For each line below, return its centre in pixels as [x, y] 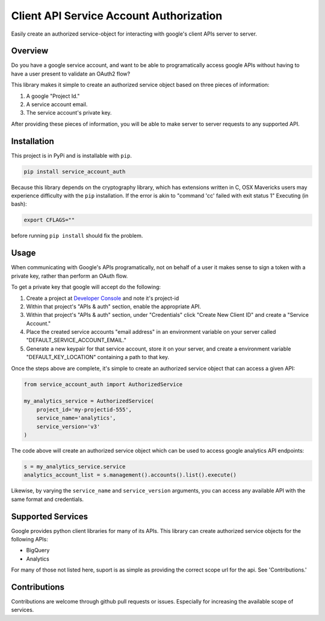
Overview [30, 51]
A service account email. [57, 104]
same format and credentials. [48, 499]
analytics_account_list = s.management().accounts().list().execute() [130, 475]
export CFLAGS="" [49, 220]
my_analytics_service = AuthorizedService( [89, 401]
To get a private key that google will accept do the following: [86, 287]
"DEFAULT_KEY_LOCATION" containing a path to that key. [98, 357]
